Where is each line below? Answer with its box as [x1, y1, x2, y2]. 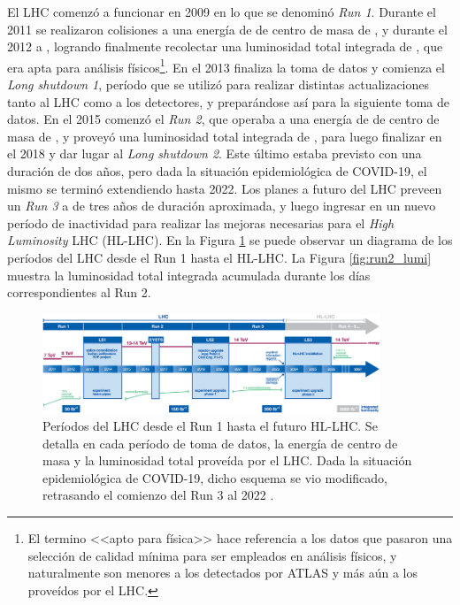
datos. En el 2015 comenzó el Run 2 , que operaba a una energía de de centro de [7, 110, 440, 128]
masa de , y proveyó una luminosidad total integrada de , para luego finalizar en [7, 126, 442, 145]
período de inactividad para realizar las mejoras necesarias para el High [7, 213, 395, 232]
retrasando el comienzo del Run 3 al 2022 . [42, 486, 274, 504]
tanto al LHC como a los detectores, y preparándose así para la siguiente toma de [7, 92, 450, 111]
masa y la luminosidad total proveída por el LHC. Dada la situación [42, 451, 412, 470]
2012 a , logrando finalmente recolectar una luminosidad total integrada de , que [7, 37, 443, 56]
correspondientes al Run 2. [7, 283, 151, 302]
